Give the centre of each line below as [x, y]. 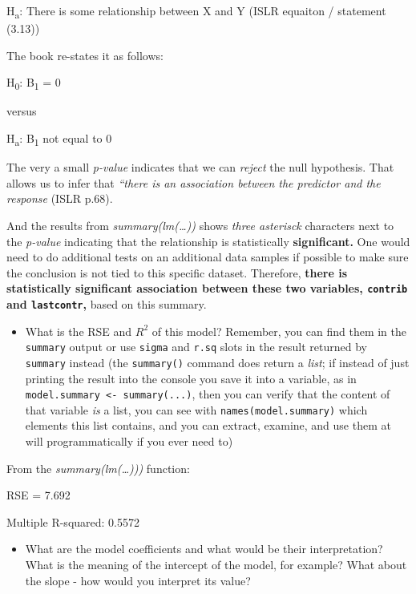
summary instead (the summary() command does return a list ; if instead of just [217, 362]
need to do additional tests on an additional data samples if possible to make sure [208, 257]
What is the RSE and [79, 331]
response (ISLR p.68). [60, 198]
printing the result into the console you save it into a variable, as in [191, 378]
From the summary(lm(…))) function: [98, 468]
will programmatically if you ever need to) [129, 441]
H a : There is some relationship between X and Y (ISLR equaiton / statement [196, 12]
